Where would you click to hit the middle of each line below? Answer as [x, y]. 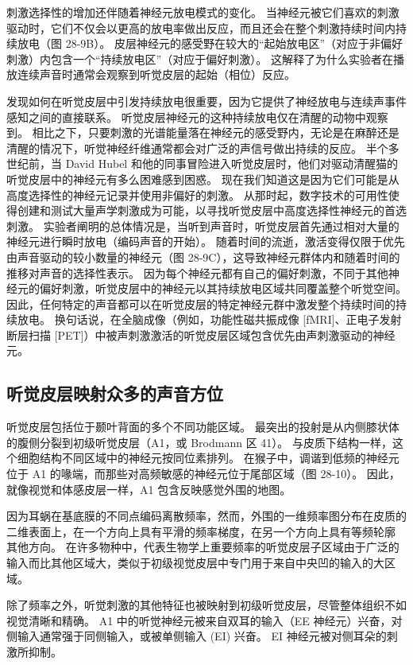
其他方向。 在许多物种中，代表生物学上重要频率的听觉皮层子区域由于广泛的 [203, 547]
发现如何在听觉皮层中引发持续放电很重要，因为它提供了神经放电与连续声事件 [206, 101]
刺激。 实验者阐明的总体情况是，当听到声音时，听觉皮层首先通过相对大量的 [203, 226]
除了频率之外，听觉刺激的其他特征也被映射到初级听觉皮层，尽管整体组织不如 [206, 605]
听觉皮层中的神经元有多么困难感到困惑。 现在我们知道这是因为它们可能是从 [203, 179]
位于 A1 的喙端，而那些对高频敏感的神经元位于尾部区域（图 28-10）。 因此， [203, 474]
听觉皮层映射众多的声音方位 [115, 393]
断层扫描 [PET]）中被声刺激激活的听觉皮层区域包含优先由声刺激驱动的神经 [201, 334]
